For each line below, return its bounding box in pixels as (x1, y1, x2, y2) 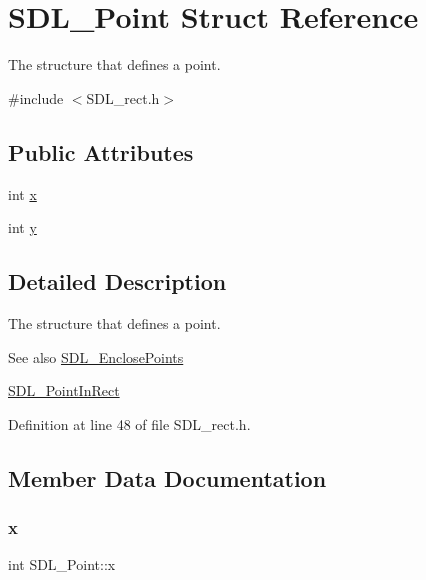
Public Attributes (8, 136, 194, 167)
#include (8, 87, 64, 108)
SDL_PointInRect (8, 380, 120, 401)
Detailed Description (8, 266, 227, 297)
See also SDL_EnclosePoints (8, 346, 184, 367)
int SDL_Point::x (8, 554, 116, 575)
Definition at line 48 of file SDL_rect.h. (8, 413, 251, 434)
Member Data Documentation (8, 462, 327, 493)
